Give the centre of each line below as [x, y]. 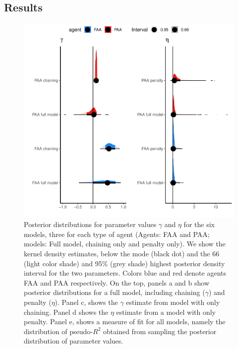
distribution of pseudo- [59, 331]
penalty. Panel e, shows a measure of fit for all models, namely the [125, 321]
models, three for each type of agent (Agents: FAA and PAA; [117, 234]
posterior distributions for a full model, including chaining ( [115, 292]
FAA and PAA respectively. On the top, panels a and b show [117, 282]
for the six [199, 224]
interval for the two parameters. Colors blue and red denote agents [125, 273]
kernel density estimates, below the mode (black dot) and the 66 [122, 253]
